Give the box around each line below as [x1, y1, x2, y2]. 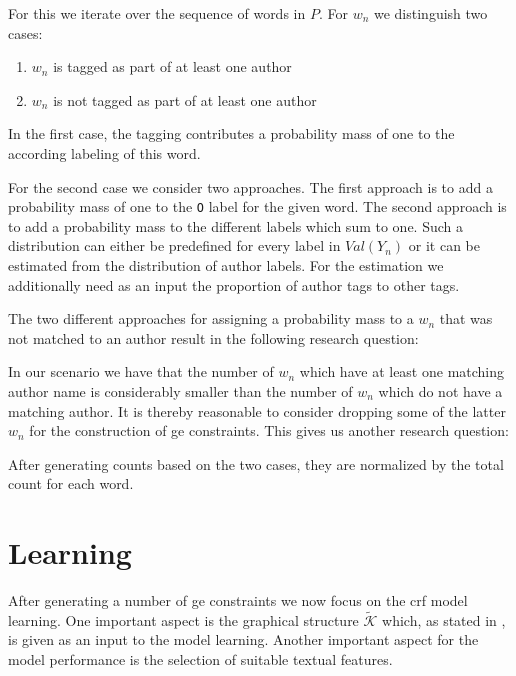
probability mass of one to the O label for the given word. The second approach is [8, 196, 507, 217]
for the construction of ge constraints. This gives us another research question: [29, 420, 509, 441]
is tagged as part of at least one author [53, 56, 292, 77]
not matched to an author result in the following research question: [8, 327, 419, 348]
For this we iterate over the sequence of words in [8, 3, 306, 23]
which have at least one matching [299, 361, 505, 382]
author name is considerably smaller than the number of [8, 380, 353, 401]
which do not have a [378, 380, 503, 401]
